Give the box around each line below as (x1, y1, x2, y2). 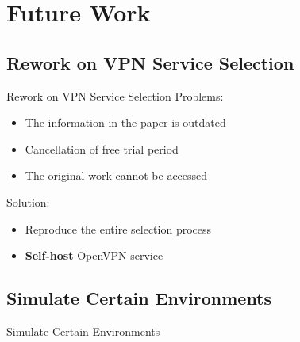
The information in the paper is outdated (25, 114, 226, 131)
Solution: (6, 193, 50, 210)
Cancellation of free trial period (25, 140, 179, 157)
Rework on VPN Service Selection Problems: (6, 87, 224, 104)
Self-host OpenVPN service (25, 247, 163, 264)
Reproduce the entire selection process (25, 220, 212, 237)
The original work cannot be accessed (25, 167, 208, 184)
